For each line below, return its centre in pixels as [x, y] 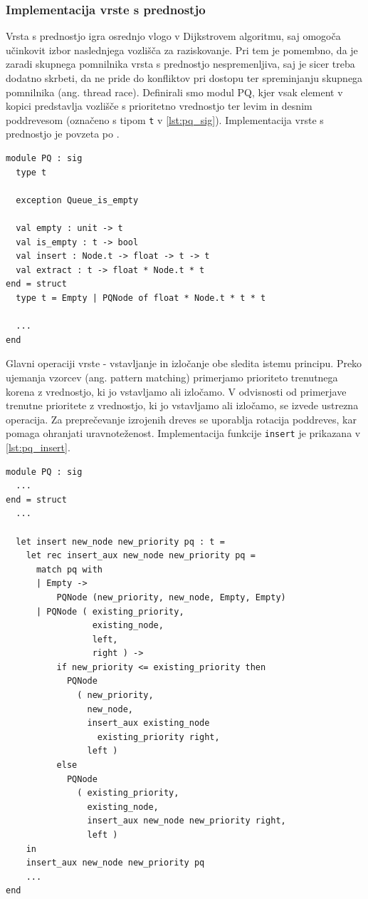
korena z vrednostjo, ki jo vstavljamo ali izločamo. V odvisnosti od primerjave [176, 391]
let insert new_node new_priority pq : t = [120, 541]
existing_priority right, [158, 737]
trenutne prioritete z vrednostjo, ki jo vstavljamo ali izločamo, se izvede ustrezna [182, 405]
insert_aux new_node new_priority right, [186, 821]
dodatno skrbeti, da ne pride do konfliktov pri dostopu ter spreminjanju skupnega [184, 78]
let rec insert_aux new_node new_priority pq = [141, 556]
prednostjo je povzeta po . [63, 134]
